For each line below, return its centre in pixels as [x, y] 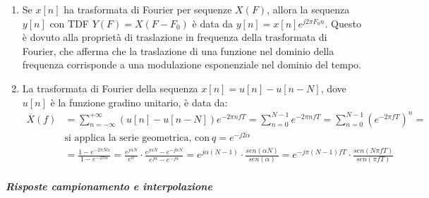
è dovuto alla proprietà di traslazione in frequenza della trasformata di [175, 37]
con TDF [70, 23]
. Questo [343, 23]
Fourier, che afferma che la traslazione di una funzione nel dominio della [178, 50]
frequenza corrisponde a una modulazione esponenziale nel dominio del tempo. [192, 64]
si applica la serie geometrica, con [137, 138]
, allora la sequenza [308, 9]
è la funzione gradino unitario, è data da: [139, 102]
